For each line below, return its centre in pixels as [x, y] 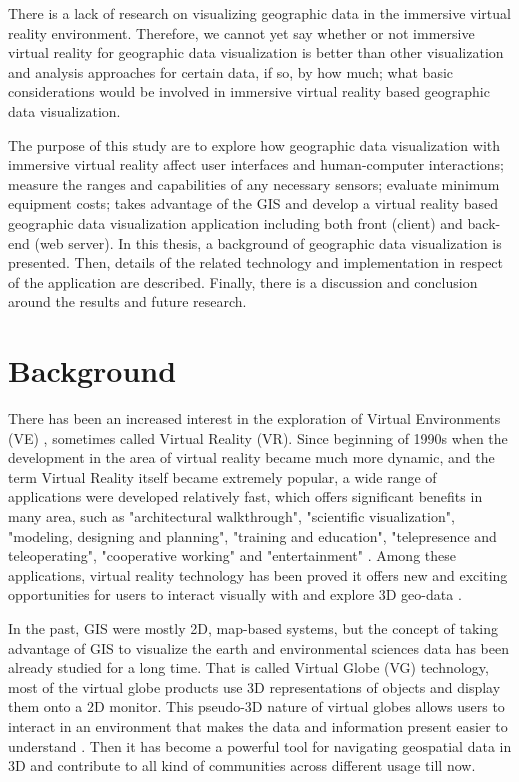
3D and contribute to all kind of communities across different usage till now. [242, 765]
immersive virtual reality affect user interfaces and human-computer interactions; [256, 164]
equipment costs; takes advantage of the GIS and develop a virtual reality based [253, 203]
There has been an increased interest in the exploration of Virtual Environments [254, 418]
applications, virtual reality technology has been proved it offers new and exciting [258, 574]
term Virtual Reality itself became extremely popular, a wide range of [222, 476]
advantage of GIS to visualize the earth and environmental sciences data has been [258, 647]
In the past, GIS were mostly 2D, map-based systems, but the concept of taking [253, 627]
